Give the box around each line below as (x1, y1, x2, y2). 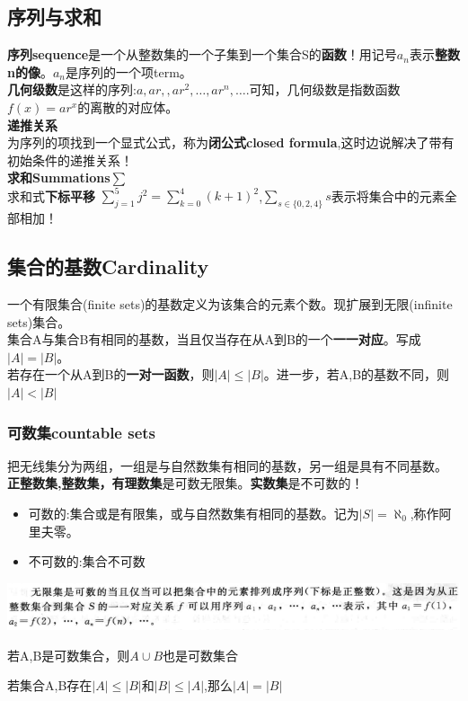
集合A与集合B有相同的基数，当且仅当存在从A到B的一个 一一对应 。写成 (7, 330, 421, 349)
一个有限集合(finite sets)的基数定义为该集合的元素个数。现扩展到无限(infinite (7, 295, 453, 314)
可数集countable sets (7, 421, 156, 443)
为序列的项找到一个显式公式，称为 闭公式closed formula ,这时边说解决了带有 (7, 133, 455, 152)
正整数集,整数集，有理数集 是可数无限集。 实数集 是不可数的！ (7, 474, 364, 492)
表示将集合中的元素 (331, 186, 445, 205)
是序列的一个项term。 (66, 62, 192, 81)
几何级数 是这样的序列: (7, 80, 137, 99)
